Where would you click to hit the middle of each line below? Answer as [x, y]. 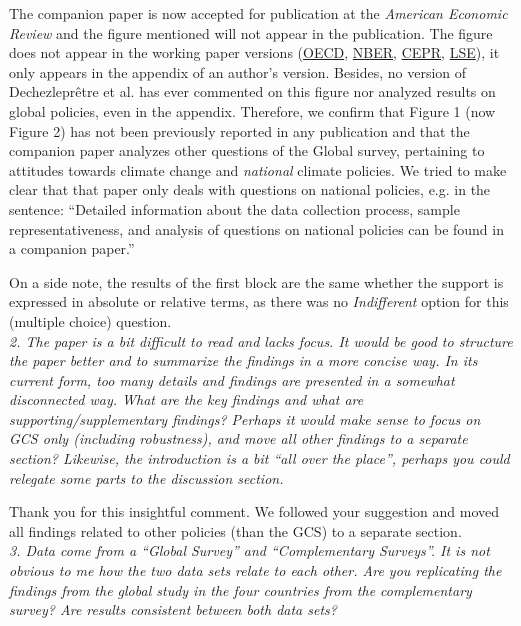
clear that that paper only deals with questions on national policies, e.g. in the [250, 189]
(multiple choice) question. [90, 320]
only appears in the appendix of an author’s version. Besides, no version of [238, 71]
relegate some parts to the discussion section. [146, 477]
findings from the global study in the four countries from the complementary [240, 589]
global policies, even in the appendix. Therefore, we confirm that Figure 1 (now [252, 110]
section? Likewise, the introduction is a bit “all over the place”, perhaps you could [259, 458]
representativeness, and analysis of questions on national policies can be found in [256, 228]
